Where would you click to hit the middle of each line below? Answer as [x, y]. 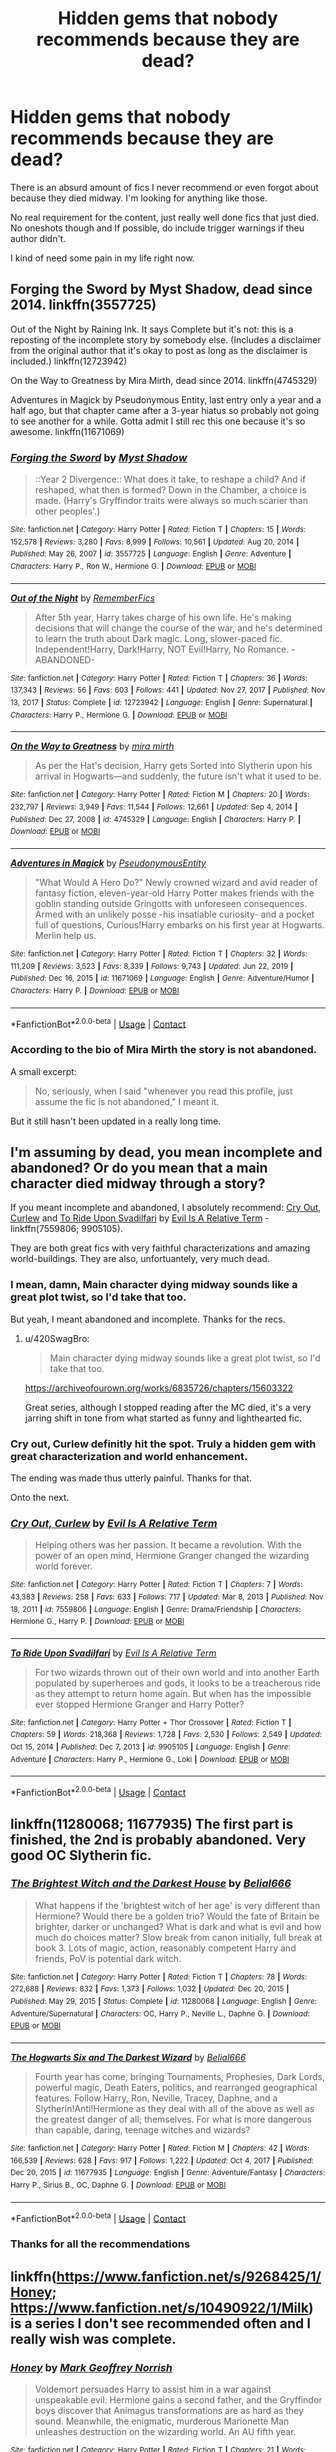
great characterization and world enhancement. [129, 1456]
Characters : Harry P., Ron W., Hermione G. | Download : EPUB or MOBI [133, 567]
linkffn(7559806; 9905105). [66, 1229]
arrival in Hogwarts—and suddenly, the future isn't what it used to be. [178, 776]
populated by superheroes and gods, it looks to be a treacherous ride [178, 1683]
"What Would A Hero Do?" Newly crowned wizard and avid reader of [176, 882]
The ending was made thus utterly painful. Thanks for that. [131, 1478]
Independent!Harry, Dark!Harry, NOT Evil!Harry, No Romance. [162, 649]
